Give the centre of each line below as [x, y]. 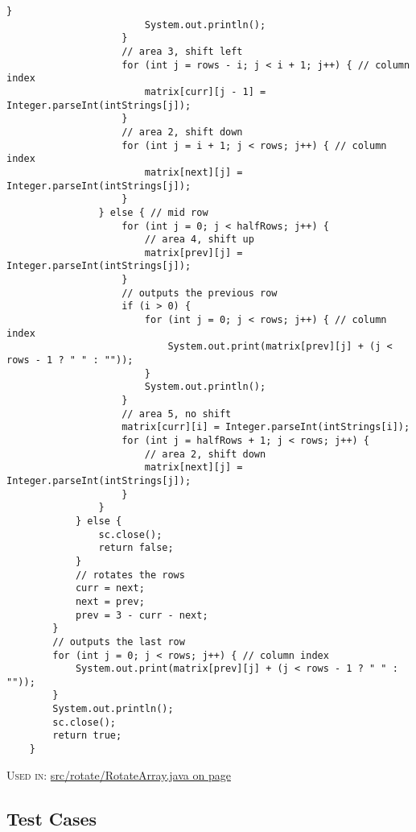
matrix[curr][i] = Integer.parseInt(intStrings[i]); [266, 427]
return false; [136, 548]
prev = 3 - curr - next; [142, 615]
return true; [87, 736]
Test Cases [52, 818]
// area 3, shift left [182, 51]
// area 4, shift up [199, 240]
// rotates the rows [130, 575]
